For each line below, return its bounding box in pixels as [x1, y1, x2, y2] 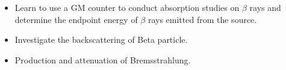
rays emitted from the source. [148, 13, 257, 25]
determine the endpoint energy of [14, 13, 138, 25]
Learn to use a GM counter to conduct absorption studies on [14, 1, 240, 13]
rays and [249, 1, 281, 13]
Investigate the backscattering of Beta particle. [14, 33, 188, 46]
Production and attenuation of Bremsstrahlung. [14, 53, 191, 66]
